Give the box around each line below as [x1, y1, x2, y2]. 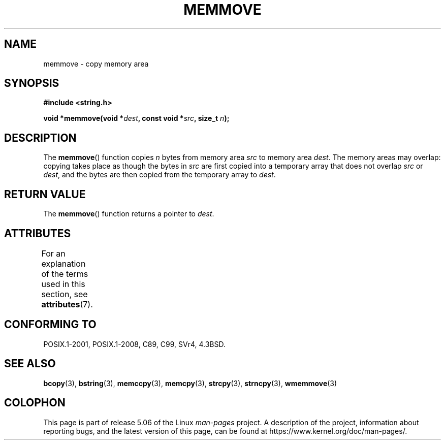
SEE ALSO [4, 357, 56, 370]
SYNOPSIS [4, 77, 59, 90]
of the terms [41, 268, 88, 279]
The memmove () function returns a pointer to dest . [43, 209, 214, 218]
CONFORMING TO [4, 318, 97, 331]
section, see [41, 289, 88, 299]
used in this [41, 278, 85, 289]
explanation [41, 258, 86, 269]
